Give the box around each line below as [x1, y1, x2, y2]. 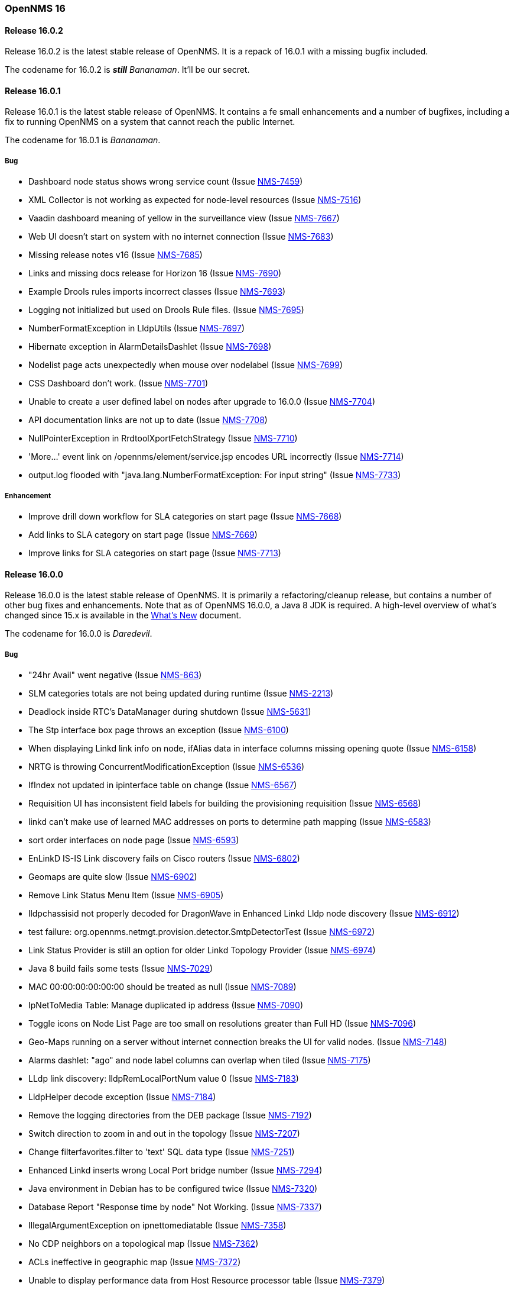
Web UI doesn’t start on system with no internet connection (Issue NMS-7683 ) [28, 231, 334, 242]
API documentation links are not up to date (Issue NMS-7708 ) [28, 415, 268, 425]
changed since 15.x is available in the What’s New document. [5, 610, 242, 621]
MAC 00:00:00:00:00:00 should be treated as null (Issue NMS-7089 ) [28, 982, 297, 992]
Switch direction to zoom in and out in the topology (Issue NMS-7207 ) [28, 1128, 300, 1139]
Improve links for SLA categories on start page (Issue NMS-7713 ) [28, 548, 281, 558]
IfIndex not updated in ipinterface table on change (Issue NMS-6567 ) [28, 780, 297, 790]
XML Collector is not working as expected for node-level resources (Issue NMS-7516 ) [28, 195, 362, 205]
